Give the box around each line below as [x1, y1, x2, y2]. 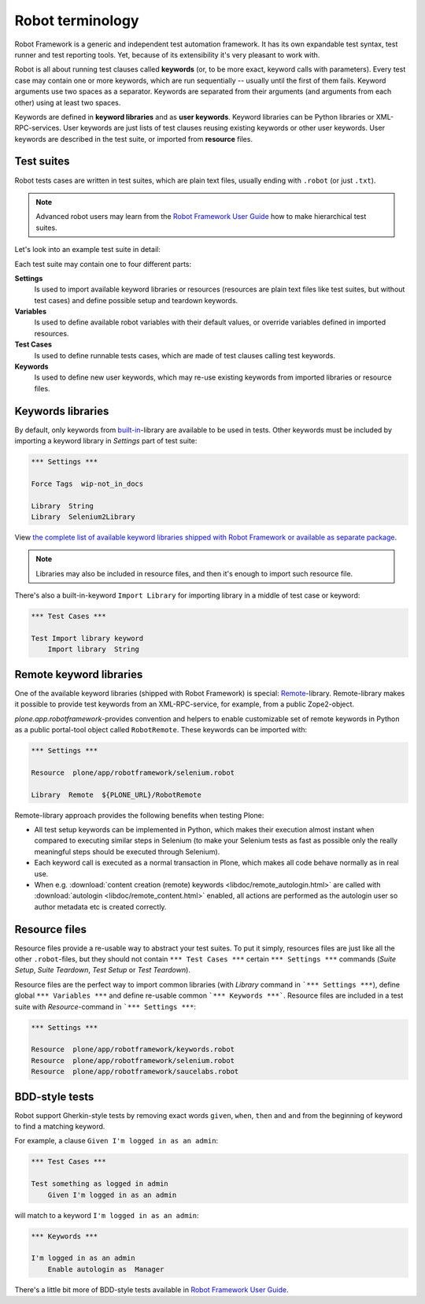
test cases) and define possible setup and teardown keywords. [34, 295, 238, 305]
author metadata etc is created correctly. [34, 902, 167, 911]
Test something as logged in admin [31, 1180, 168, 1188]
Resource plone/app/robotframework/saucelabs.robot [31, 1067, 239, 1076]
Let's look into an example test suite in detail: [14, 245, 161, 254]
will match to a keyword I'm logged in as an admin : [14, 1210, 199, 1220]
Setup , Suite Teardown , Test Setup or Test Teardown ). [14, 965, 190, 975]
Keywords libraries [14, 404, 109, 417]
